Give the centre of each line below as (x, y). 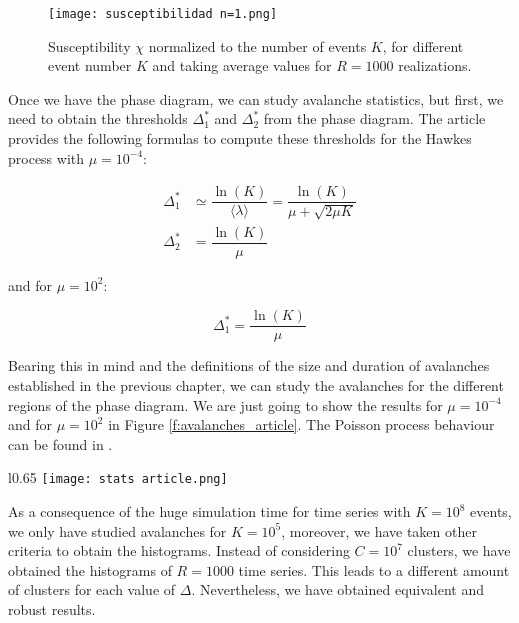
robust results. (52, 609)
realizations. (435, 65)
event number (90, 65)
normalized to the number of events (257, 45)
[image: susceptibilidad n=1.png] (163, 14)
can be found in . (60, 443)
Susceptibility (89, 45)
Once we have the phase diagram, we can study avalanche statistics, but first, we (256, 98)
